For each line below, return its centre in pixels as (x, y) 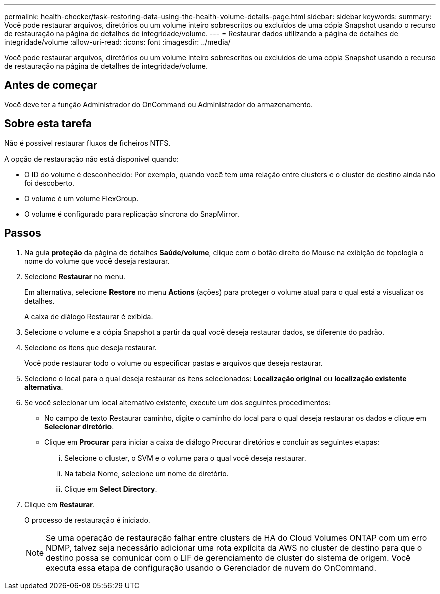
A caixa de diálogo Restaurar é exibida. (89, 316)
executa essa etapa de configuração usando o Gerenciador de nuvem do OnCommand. (211, 568)
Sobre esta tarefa (48, 124)
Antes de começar (51, 85)
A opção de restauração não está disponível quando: (91, 159)
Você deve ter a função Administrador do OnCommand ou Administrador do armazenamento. (158, 104)
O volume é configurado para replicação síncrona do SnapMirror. (132, 214)
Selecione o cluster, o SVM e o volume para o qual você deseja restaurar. (185, 458)
